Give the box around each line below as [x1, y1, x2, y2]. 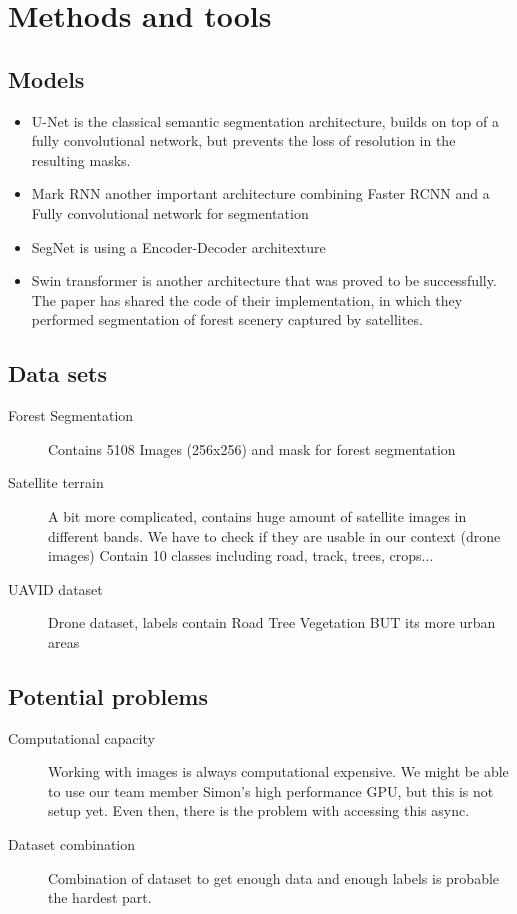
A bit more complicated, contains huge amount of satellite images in [48, 505, 467, 526]
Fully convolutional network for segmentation [31, 202, 309, 223]
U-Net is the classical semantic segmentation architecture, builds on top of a [31, 110, 499, 131]
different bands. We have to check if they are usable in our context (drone [48, 525, 501, 546]
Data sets [8, 358, 107, 389]
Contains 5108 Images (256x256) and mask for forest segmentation [48, 438, 456, 459]
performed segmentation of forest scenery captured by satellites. [31, 309, 423, 330]
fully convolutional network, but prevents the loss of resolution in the [31, 130, 456, 151]
